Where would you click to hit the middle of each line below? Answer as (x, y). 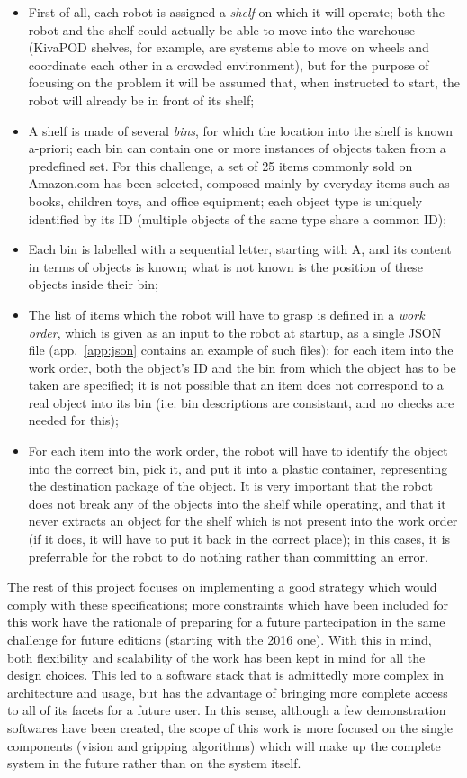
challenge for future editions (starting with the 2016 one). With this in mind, (220, 639)
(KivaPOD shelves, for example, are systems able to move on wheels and (229, 47)
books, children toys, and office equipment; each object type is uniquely (225, 200)
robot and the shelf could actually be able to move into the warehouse (221, 29)
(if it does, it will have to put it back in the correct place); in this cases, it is (239, 539)
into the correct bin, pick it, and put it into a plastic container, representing (238, 468)
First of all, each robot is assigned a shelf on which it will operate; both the (237, 12)
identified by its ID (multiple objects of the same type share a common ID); (238, 218)
